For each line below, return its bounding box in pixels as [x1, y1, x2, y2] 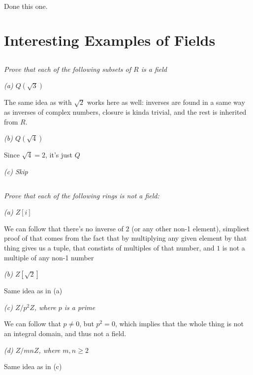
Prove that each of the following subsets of [4, 63, 131, 74]
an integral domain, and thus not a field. [4, 328, 126, 339]
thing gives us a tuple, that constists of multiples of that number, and [4, 243, 215, 253]
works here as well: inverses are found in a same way [87, 97, 245, 107]
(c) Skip [4, 166, 28, 176]
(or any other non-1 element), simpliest [131, 223, 250, 233]
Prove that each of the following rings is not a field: [4, 190, 159, 200]
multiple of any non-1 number [4, 252, 94, 262]
